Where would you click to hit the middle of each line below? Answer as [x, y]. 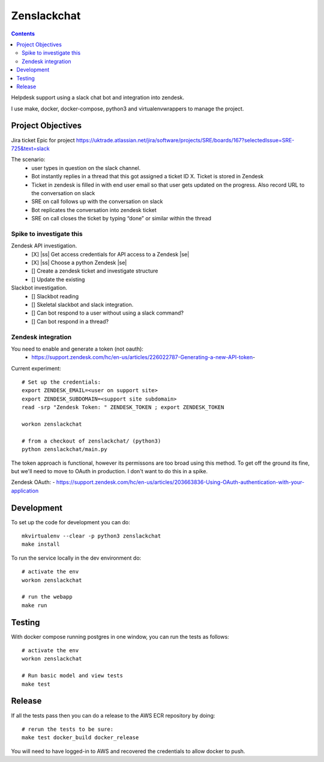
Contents [23, 34]
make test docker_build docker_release [80, 738]
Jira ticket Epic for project [43, 140]
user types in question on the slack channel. [86, 168]
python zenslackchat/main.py [64, 449]
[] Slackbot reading [55, 296]
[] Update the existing [58, 279]
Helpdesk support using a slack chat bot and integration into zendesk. [97, 98]
